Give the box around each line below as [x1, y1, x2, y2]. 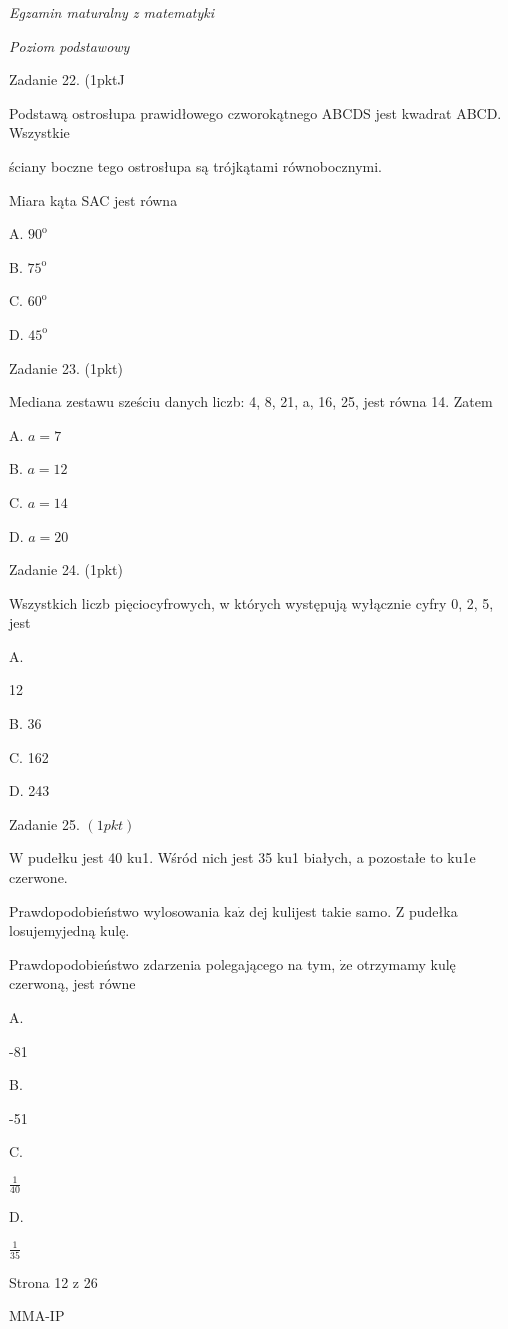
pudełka [408, 900, 458, 921]
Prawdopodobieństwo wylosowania [9, 900, 220, 921]
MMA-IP [9, 1305, 65, 1326]
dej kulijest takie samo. [249, 900, 392, 921]
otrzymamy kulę [357, 953, 456, 974]
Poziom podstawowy [9, 35, 130, 56]
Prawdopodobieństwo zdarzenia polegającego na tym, [9, 953, 336, 974]
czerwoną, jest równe [9, 973, 136, 994]
